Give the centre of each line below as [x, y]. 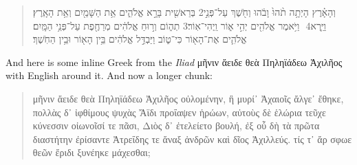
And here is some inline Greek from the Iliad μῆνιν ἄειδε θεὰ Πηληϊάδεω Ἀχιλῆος [174, 62]
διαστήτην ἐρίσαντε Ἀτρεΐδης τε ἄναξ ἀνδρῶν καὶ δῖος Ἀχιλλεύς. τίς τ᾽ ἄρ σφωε [192, 139]
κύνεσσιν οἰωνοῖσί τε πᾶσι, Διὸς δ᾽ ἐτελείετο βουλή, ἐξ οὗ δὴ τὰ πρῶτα [176, 125]
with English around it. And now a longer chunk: [109, 75]
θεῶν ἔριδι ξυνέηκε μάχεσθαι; [91, 152]
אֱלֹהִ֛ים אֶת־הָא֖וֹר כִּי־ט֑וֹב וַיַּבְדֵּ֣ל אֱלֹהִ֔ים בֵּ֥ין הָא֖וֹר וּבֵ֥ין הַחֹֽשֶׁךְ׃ [140, 39]
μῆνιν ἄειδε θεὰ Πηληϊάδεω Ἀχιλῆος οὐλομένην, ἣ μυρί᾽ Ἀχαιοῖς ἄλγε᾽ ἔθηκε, [188, 98]
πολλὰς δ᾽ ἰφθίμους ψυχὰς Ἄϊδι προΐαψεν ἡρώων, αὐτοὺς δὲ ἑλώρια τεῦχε [179, 112]
